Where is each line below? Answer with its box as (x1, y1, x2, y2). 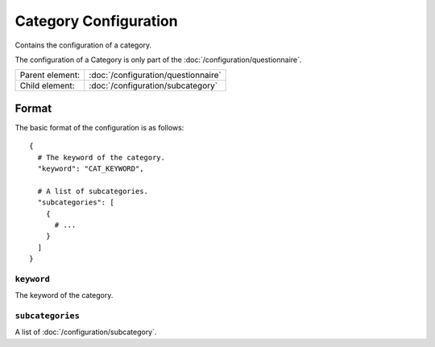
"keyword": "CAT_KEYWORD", (37, 164, 144, 173)
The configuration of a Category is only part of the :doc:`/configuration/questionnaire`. (14, 55, 302, 64)
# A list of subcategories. (37, 186, 149, 196)
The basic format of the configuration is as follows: (14, 122, 184, 132)
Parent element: (19, 69, 81, 81)
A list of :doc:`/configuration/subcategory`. (14, 327, 157, 337)
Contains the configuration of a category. (14, 40, 152, 50)
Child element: (19, 81, 76, 92)
